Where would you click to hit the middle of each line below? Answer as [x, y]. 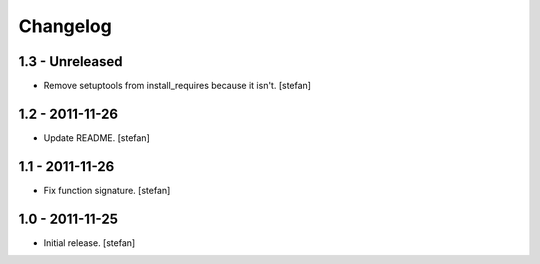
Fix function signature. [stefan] [107, 190]
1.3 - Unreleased [71, 61]
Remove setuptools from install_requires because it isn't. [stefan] [177, 86]
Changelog [65, 26]
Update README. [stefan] [96, 137]
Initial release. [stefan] [89, 242]
